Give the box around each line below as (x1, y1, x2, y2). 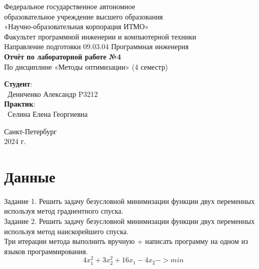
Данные (4, 165, 55, 187)
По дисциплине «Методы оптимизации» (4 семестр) (4, 61, 168, 72)
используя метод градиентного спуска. (4, 205, 124, 216)
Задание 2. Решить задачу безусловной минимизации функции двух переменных (4, 216, 255, 226)
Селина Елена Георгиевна (7, 108, 88, 119)
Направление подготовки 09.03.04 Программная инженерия (4, 41, 189, 52)
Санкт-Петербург (4, 126, 57, 136)
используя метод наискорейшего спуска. (4, 225, 129, 236)
